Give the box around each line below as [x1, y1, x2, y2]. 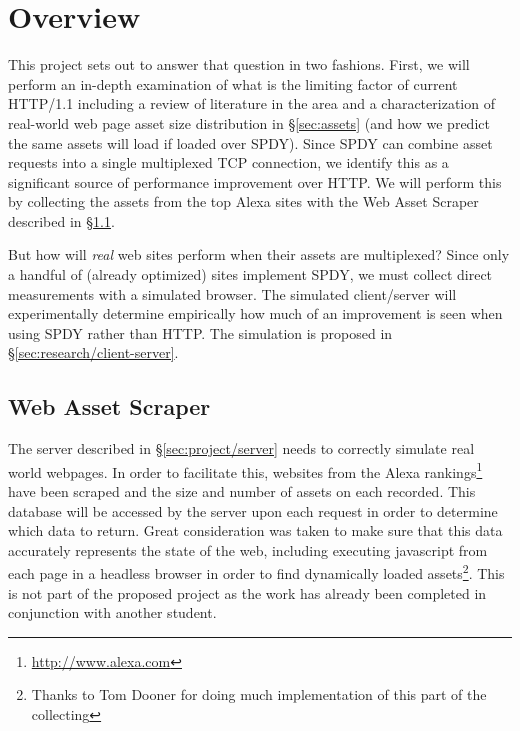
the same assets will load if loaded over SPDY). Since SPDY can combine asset [8, 132, 493, 153]
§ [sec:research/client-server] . [8, 342, 179, 363]
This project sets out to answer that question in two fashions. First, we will [8, 54, 470, 75]
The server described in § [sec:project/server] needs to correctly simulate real [8, 438, 475, 459]
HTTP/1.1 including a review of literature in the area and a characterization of [8, 93, 495, 114]
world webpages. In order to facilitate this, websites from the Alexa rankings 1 [8, 458, 483, 482]
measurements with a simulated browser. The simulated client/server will [8, 283, 457, 304]
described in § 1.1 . [8, 210, 115, 231]
